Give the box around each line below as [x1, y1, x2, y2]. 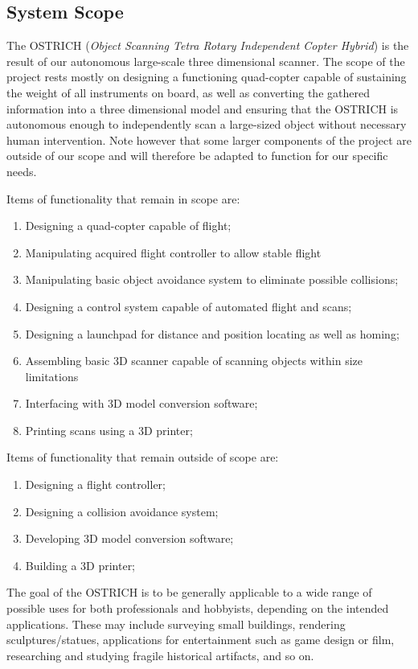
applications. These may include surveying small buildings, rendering [6, 615, 346, 632]
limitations [25, 367, 79, 384]
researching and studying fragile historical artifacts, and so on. [6, 646, 314, 663]
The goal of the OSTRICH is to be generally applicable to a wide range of [6, 584, 372, 601]
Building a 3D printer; [25, 556, 136, 573]
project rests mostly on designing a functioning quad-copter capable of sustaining [6, 68, 407, 85]
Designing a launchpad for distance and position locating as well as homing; [25, 325, 400, 342]
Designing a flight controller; [25, 476, 166, 493]
